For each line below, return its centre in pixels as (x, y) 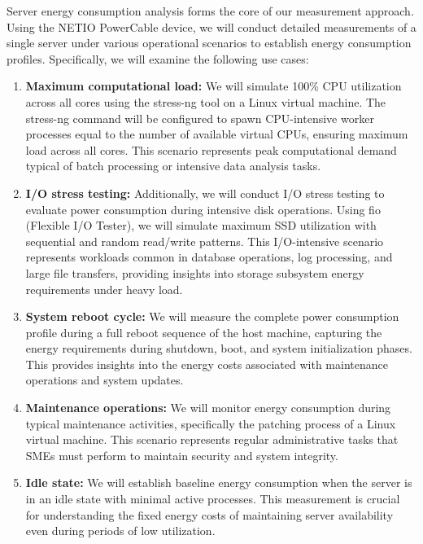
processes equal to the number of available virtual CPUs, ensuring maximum (217, 134)
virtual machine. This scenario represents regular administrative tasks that (212, 439)
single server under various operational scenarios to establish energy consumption (209, 43)
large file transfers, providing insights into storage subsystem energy (195, 272)
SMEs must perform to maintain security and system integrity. (182, 455)
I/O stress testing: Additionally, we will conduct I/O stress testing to (205, 193)
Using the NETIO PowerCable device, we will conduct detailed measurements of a (211, 26)
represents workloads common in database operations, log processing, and (209, 257)
